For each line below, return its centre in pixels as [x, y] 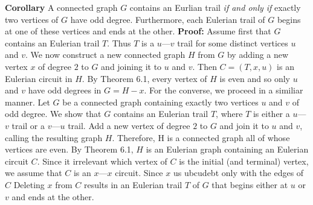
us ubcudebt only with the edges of [238, 173]
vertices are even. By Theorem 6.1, [69, 149]
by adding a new [258, 55]
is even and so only [255, 78]
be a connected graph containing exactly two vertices [160, 102]
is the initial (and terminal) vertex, [244, 161]
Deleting [29, 184]
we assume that [34, 173]
